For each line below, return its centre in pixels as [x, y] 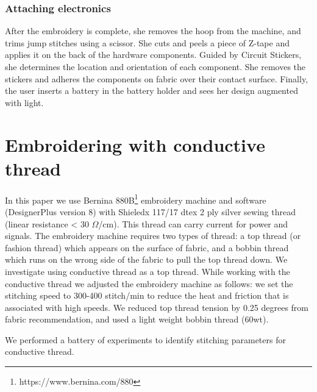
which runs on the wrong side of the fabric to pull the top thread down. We [146, 259]
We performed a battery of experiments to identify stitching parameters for [145, 339]
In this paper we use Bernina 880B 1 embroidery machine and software [136, 199]
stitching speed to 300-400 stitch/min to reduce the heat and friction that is [147, 295]
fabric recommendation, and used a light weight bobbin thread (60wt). [137, 319]
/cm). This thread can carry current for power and [193, 223]
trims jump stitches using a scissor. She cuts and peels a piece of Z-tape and [147, 42]
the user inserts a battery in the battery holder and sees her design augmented [151, 91]
